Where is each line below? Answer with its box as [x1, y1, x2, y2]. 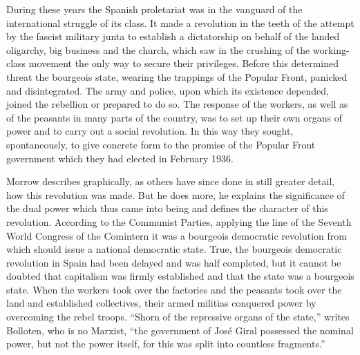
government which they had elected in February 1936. [6, 151, 234, 165]
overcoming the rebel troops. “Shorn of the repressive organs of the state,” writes [6, 309, 350, 324]
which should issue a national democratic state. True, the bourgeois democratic [6, 242, 342, 256]
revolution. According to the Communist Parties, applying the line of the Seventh [6, 214, 352, 229]
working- [312, 42, 350, 57]
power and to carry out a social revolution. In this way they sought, [6, 124, 294, 138]
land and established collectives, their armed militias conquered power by [6, 296, 316, 310]
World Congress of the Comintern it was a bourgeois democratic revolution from [6, 228, 347, 242]
